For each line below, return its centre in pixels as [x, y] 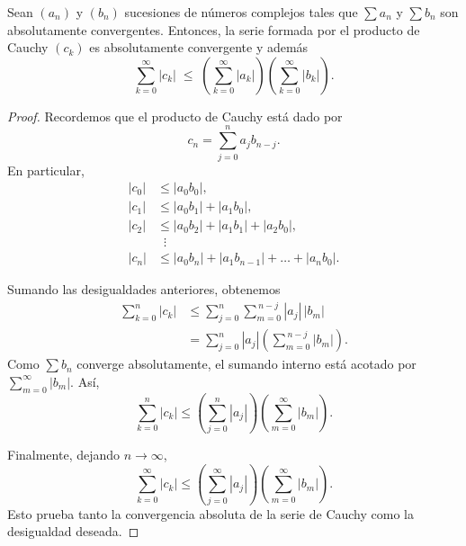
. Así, [85, 381]
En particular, [46, 170]
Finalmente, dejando [64, 455]
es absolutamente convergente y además [199, 47]
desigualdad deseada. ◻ [73, 531]
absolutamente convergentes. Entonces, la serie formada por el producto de [214, 29]
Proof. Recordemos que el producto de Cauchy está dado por [175, 116]
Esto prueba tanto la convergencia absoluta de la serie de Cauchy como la [211, 513]
